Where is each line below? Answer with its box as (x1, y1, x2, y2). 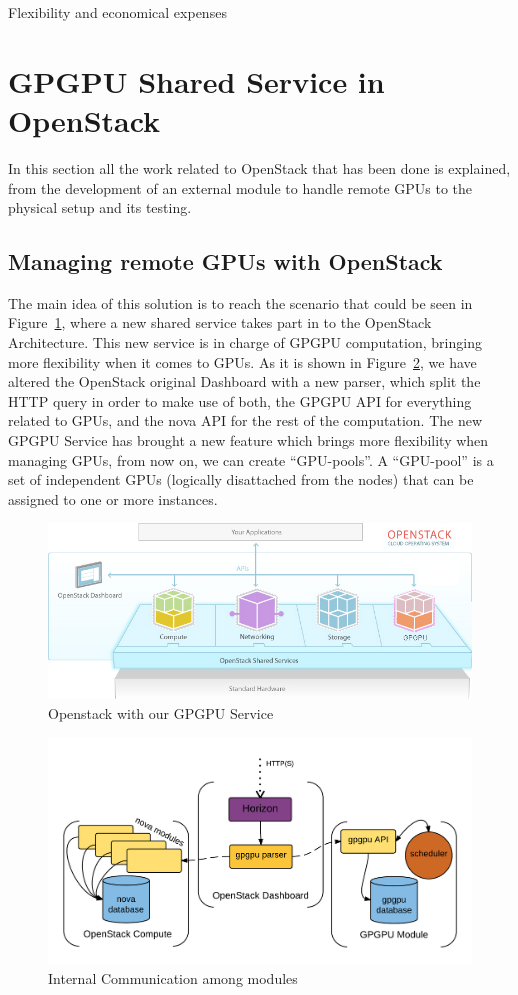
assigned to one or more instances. (8, 488, 218, 509)
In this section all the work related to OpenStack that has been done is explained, (8, 157, 511, 178)
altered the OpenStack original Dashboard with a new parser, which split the (8, 371, 481, 392)
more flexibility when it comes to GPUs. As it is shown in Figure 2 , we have (8, 351, 477, 372)
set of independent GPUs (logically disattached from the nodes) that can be (8, 469, 474, 490)
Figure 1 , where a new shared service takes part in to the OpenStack (8, 312, 432, 333)
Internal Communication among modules (48, 967, 298, 988)
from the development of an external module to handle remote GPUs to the (8, 177, 473, 198)
